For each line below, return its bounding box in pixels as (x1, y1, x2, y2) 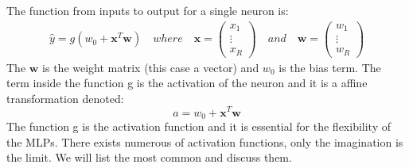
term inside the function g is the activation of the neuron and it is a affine (6, 74, 368, 91)
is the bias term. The (279, 59, 381, 75)
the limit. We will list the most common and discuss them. (6, 149, 292, 166)
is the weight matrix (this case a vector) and (42, 59, 259, 75)
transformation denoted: (6, 90, 124, 106)
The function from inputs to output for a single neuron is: (6, 2, 289, 18)
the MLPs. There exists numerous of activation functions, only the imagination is (6, 133, 403, 150)
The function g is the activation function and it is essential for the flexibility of (6, 118, 391, 134)
